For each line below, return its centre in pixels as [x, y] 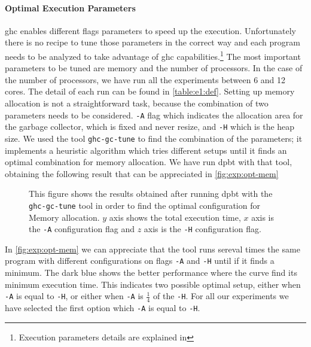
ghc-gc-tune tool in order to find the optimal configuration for [144, 205]
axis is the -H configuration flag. [202, 229]
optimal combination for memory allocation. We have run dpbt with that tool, [149, 162]
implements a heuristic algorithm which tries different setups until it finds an [146, 150]
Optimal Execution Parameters [70, 7]
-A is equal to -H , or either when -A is [74, 296]
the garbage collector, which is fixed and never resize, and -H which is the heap [150, 127]
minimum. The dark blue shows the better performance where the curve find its [151, 273]
